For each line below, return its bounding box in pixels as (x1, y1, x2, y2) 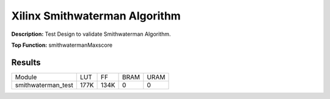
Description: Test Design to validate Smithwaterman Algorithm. (11, 30, 171, 38)
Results (11, 57, 41, 67)
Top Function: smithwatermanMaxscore (11, 41, 113, 49)
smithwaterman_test (15, 81, 73, 89)
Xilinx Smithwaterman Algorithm (11, 9, 181, 22)
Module (15, 73, 37, 81)
